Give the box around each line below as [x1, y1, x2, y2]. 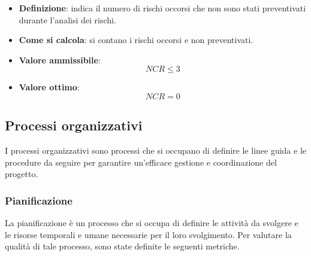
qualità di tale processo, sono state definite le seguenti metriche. [5, 240, 240, 252]
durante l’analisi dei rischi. [19, 13, 116, 26]
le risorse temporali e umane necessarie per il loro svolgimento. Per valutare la [5, 228, 292, 240]
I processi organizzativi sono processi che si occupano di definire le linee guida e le [5, 144, 307, 157]
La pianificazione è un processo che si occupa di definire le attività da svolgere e [5, 217, 298, 229]
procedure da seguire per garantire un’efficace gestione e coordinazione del [5, 156, 277, 168]
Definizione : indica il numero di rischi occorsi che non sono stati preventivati [19, 2, 306, 14]
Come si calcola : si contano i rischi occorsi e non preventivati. [19, 33, 253, 46]
